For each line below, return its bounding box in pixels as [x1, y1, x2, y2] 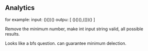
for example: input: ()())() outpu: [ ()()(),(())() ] [5, 16, 96, 22]
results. [5, 31, 20, 37]
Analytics [5, 4, 35, 12]
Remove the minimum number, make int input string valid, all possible [5, 26, 144, 32]
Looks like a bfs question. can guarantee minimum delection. [5, 40, 127, 46]
